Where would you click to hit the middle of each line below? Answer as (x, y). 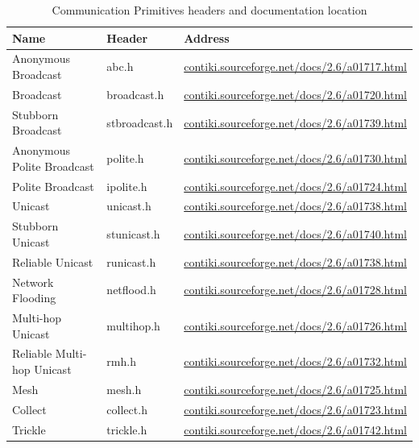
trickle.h (127, 429)
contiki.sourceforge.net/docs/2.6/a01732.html (295, 361)
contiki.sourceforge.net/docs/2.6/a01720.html (295, 94)
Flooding (34, 298)
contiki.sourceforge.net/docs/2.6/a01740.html (295, 234)
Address (207, 37)
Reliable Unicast (53, 261)
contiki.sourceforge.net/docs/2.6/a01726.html (295, 325)
